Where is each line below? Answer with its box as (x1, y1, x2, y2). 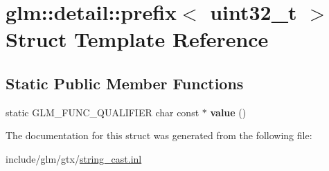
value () (210, 105, 247, 119)
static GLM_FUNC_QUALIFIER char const (6, 105, 199, 119)
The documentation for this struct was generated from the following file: (6, 128, 312, 143)
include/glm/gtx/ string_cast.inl (6, 151, 142, 165)
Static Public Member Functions (6, 72, 244, 93)
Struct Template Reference (6, 25, 269, 53)
